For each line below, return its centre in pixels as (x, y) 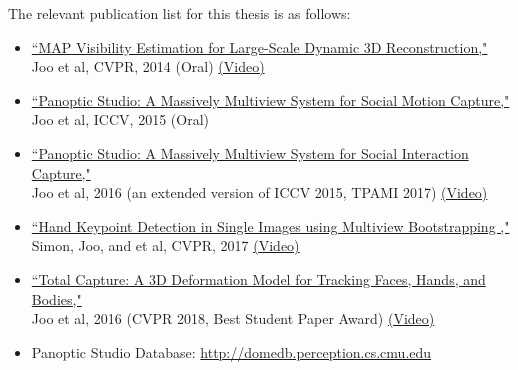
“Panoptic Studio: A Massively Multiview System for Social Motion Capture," (270, 99)
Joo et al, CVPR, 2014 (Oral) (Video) (148, 66)
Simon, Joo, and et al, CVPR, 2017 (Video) (165, 245)
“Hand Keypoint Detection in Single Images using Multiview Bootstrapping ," (270, 225)
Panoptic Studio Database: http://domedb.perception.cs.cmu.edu (231, 351)
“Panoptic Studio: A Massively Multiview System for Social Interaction (250, 152)
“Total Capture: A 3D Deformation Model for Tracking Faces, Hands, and (258, 278)
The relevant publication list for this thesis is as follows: (179, 13)
